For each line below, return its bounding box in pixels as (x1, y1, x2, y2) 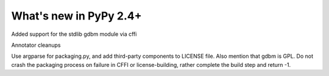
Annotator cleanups (11, 41, 61, 49)
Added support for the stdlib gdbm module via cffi (11, 30, 137, 38)
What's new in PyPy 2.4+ (11, 9, 143, 22)
